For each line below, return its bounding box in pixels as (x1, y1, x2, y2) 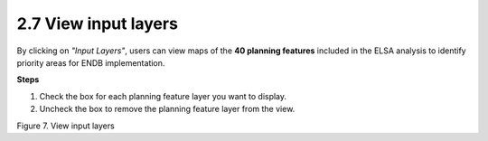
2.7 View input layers (16, 14, 178, 33)
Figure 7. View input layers (16, 120, 115, 131)
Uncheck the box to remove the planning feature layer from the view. (39, 104, 296, 115)
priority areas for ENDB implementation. (16, 57, 165, 68)
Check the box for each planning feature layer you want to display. (39, 90, 287, 101)
